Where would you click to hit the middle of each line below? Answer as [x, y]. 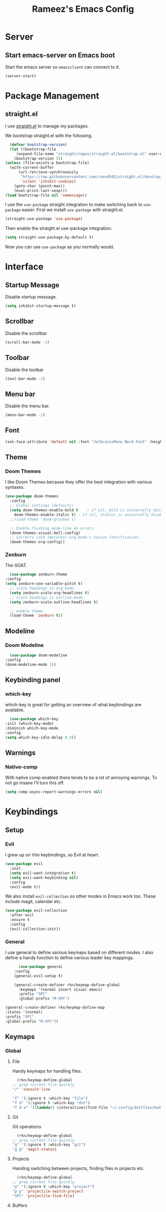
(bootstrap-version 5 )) [39, 158]
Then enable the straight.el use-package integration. [59, 228]
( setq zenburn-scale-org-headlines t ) [50, 593]
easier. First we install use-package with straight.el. [73, 210]
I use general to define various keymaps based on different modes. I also [79, 952]
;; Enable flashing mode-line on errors [52, 528]
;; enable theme [26, 611]
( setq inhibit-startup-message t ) [41, 306]
